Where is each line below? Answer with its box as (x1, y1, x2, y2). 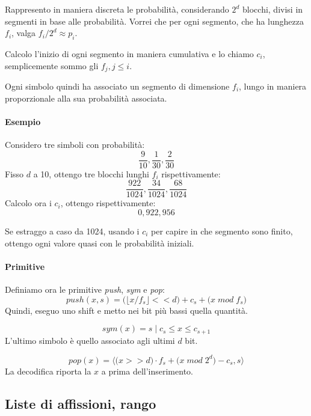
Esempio (5, 115, 41, 127)
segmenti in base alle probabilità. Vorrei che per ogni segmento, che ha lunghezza (5, 14, 304, 27)
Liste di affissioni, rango (5, 394, 156, 412)
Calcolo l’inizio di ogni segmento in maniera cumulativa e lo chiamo (5, 47, 254, 60)
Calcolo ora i (5, 197, 52, 209)
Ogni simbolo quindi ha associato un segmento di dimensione (5, 80, 230, 93)
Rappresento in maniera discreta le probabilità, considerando (5, 3, 229, 15)
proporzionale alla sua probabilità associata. (5, 91, 167, 104)
